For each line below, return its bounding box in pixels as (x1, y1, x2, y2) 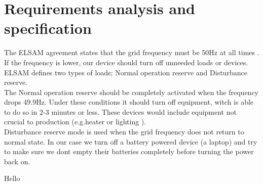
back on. (4, 156, 30, 166)
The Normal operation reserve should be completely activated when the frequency (4, 86, 258, 97)
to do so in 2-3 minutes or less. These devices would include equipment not (4, 106, 237, 117)
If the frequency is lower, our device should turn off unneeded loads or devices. (4, 57, 248, 67)
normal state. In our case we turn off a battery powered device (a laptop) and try (4, 136, 257, 147)
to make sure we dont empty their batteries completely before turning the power (4, 146, 254, 157)
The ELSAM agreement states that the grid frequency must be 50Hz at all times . (4, 47, 259, 58)
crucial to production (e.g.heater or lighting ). (4, 116, 146, 127)
